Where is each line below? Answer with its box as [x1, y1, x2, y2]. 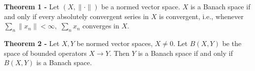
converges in [82, 21, 119, 31]
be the [222, 38, 242, 48]
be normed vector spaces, [76, 38, 153, 48]
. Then [109, 47, 130, 58]
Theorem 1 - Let [4, 1, 60, 11]
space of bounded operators [4, 47, 87, 58]
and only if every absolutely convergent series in [4, 11, 149, 21]
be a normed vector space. [101, 1, 181, 11]
